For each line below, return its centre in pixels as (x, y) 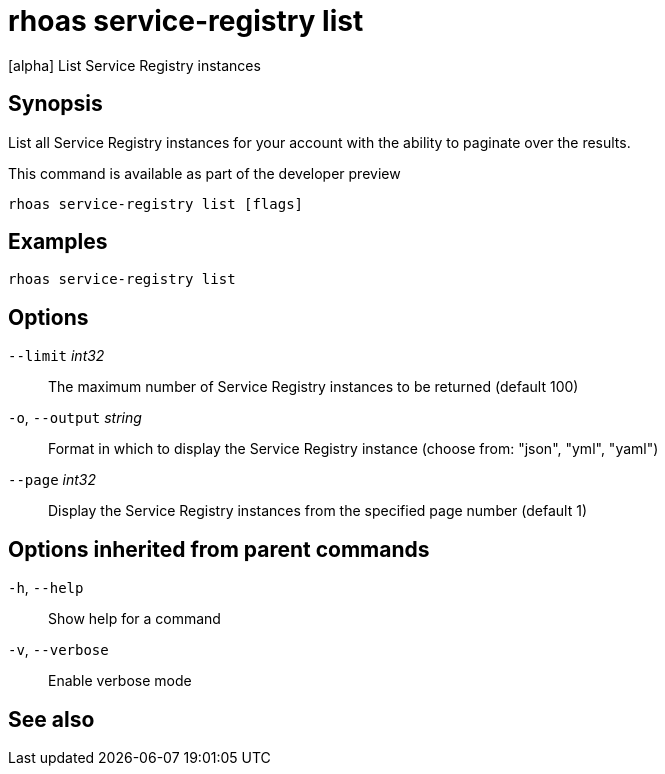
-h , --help (46, 588)
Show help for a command (134, 619)
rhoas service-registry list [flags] (156, 203)
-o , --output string (75, 418)
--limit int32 (56, 356)
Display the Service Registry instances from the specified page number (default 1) (318, 511)
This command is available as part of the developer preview (204, 173)
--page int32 (52, 480)
